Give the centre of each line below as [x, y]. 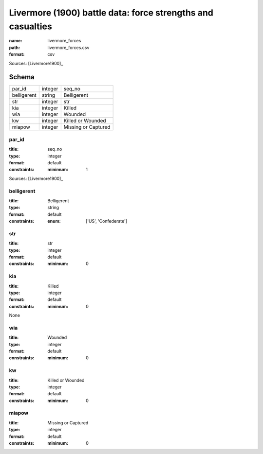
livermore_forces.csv [68, 47]
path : [15, 47]
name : [16, 41]
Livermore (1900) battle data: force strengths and [111, 13]
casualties [30, 26]
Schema [22, 77]
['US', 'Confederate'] [107, 221]
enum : [54, 221]
